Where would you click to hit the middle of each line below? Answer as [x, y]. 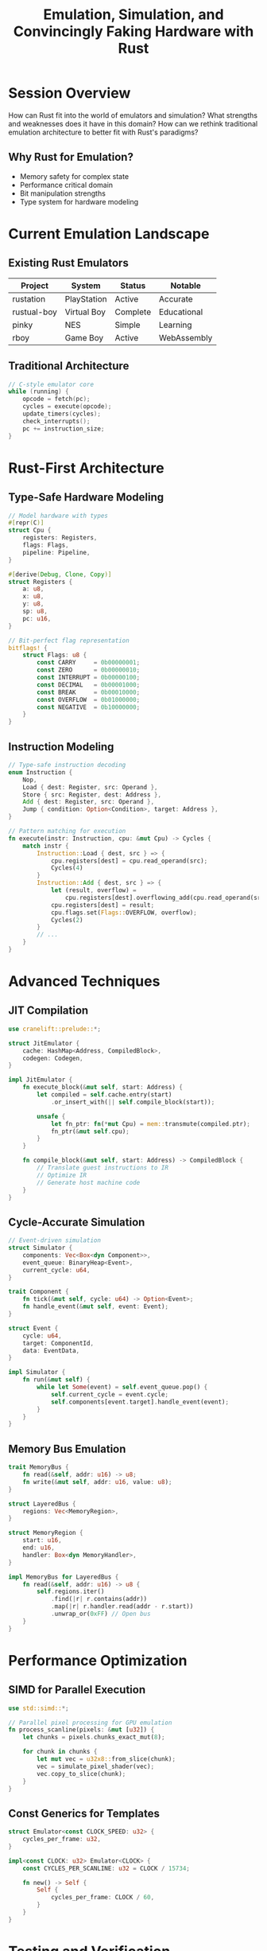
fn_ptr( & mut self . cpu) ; [90, 1131]
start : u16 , [42, 1540]
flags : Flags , [46, 545]
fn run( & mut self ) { [56, 1380]
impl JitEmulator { [41, 1080]
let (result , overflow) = [93, 890]
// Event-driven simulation [55, 1240]
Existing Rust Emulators [68, 263]
